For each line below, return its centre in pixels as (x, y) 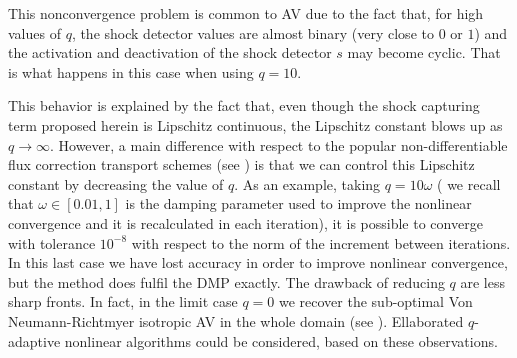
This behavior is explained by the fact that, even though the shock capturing (244, 105)
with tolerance (52, 242)
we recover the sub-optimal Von (375, 301)
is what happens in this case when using (131, 71)
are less (482, 281)
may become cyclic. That (424, 52)
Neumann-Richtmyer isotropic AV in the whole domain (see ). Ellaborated (236, 320)
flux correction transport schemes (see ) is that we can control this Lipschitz (241, 164)
